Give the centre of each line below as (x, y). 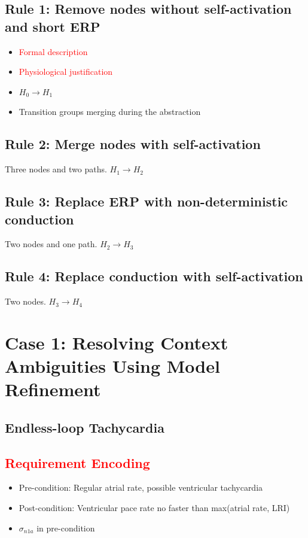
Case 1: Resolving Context (117, 342)
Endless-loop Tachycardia (85, 427)
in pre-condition (66, 528)
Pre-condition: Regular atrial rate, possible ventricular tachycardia (141, 487)
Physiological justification (66, 72)
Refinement (53, 389)
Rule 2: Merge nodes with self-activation (133, 144)
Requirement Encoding (77, 462)
